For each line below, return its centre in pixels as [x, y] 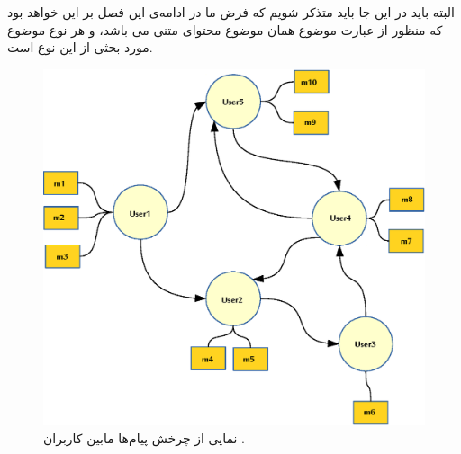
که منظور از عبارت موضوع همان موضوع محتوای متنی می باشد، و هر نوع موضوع [225, 29]
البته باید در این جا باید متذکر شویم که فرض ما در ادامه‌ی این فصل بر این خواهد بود [231, 12]
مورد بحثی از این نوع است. [80, 47]
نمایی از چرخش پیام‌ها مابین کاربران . [144, 437]
